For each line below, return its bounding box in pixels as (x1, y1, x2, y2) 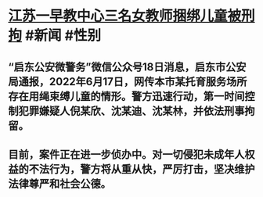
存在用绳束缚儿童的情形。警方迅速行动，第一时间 (8, 89, 245, 102)
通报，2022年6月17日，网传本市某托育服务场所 (18, 75, 247, 88)
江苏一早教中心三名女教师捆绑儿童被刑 (8, 7, 256, 25)
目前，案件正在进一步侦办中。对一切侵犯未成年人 (8, 148, 245, 161)
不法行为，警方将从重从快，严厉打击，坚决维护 (28, 162, 255, 176)
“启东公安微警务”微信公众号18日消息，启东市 (8, 60, 226, 73)
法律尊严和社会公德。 (8, 177, 111, 190)
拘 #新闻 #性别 (8, 27, 102, 45)
